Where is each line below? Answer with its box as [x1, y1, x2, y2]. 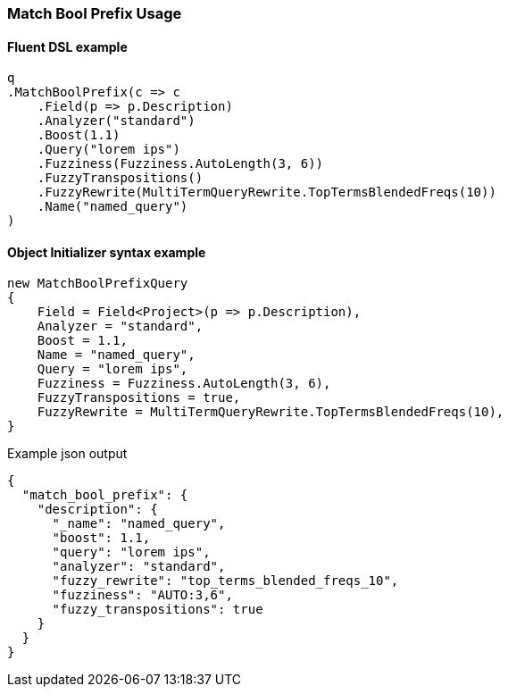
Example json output [7, 446, 128, 462]
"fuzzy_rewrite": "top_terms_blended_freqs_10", [52, 573, 399, 589]
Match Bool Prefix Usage [7, 4, 182, 22]
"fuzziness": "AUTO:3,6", [52, 588, 233, 603]
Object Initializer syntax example [7, 244, 206, 260]
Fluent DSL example [7, 38, 128, 54]
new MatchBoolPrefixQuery [7, 276, 188, 291]
